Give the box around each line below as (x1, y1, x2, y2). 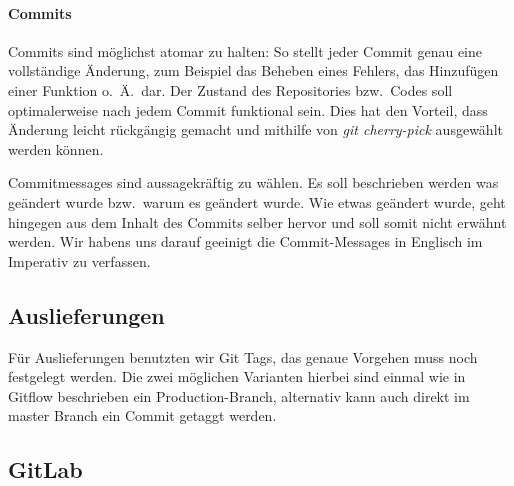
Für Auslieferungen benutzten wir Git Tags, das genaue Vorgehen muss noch (8, 346, 478, 367)
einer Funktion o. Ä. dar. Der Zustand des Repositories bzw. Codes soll (8, 79, 453, 100)
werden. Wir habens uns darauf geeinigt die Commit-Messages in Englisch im (8, 231, 483, 252)
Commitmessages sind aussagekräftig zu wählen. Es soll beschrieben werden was (8, 172, 499, 193)
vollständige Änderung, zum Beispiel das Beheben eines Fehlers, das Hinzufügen (8, 60, 499, 81)
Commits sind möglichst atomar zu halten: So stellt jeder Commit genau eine (8, 40, 483, 61)
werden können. (8, 138, 104, 159)
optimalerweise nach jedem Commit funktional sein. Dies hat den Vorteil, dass (8, 99, 488, 120)
